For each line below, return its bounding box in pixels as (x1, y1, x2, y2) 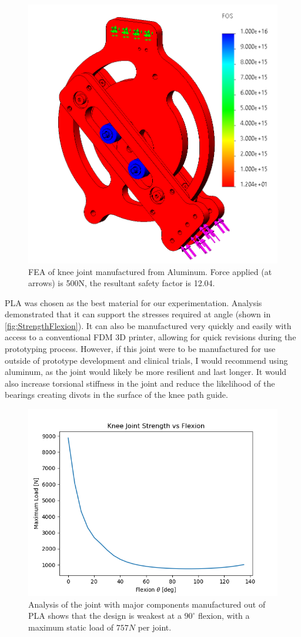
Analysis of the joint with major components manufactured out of (28, 598, 266, 610)
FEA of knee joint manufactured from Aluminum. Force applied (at (28, 265, 272, 277)
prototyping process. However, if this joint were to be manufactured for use (5, 343, 276, 355)
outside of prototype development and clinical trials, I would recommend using (5, 354, 288, 366)
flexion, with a (198, 609, 250, 622)
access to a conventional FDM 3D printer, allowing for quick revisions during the (5, 331, 296, 343)
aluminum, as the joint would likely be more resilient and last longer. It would (5, 366, 287, 378)
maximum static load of (28, 621, 114, 633)
